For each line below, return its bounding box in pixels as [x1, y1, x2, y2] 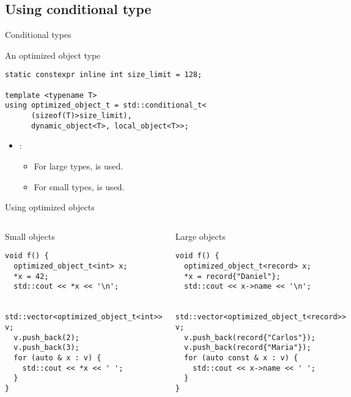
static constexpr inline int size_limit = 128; [5, 70, 202, 80]
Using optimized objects [5, 201, 95, 213]
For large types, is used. [34, 159, 124, 172]
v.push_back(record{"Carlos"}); [184, 333, 316, 342]
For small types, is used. [34, 180, 125, 193]
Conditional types [5, 28, 72, 41]
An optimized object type [5, 48, 101, 61]
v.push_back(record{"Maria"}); [184, 343, 311, 352]
